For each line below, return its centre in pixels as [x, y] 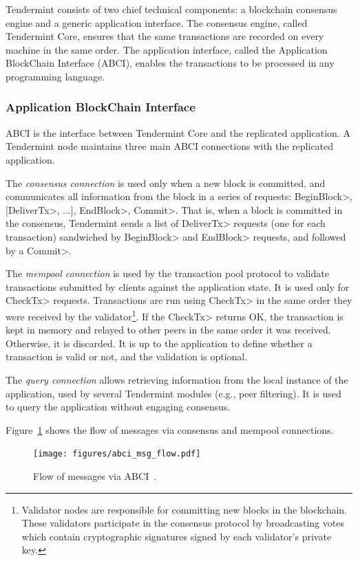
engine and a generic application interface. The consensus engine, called [157, 22]
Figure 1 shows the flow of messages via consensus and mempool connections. [170, 429]
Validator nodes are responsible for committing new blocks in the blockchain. [185, 509]
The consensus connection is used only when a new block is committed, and [166, 183]
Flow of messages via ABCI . [95, 475]
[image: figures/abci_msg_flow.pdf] [117, 454]
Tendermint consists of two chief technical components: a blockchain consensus [171, 9]
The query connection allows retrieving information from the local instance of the [177, 379]
